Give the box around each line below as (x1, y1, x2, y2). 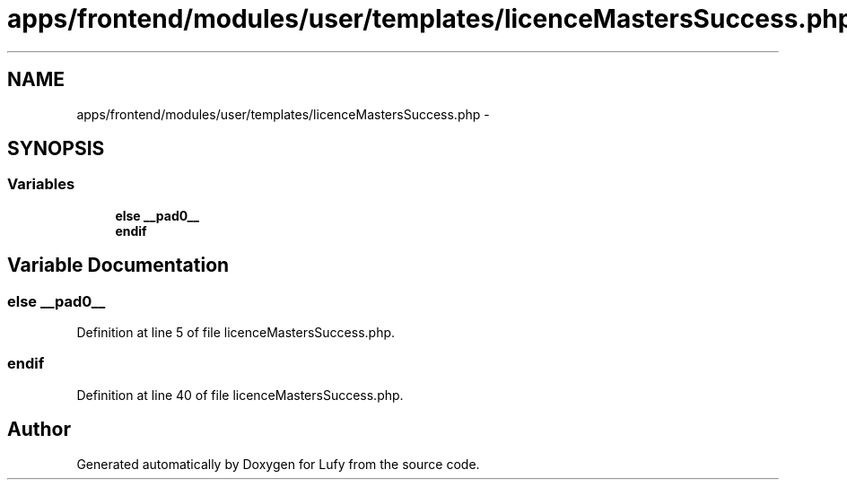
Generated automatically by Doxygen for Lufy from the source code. (76, 456, 480, 472)
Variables (7, 175, 75, 194)
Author (7, 418, 71, 441)
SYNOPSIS (7, 137, 105, 161)
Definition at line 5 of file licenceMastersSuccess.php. (76, 325, 396, 341)
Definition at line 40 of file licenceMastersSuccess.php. (76, 387, 404, 403)
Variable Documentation (7, 254, 230, 277)
